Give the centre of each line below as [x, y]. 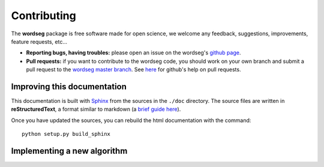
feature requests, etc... [39, 41]
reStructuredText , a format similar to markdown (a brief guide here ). [96, 109]
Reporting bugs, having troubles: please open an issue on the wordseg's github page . [133, 53]
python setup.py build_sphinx [66, 134]
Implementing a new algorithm [69, 151]
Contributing [43, 16]
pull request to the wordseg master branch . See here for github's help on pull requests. [133, 69]
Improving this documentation [69, 86]
